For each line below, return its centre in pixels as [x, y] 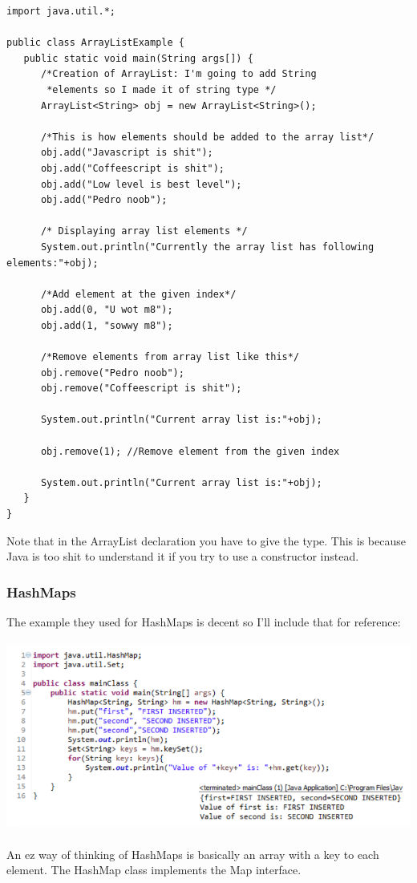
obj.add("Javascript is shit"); [127, 153]
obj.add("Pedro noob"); [104, 200]
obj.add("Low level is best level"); [141, 184]
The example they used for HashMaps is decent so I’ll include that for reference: [204, 622]
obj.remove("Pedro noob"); [112, 373]
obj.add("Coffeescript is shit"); [133, 168]
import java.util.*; [61, 11]
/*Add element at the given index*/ [138, 294]
